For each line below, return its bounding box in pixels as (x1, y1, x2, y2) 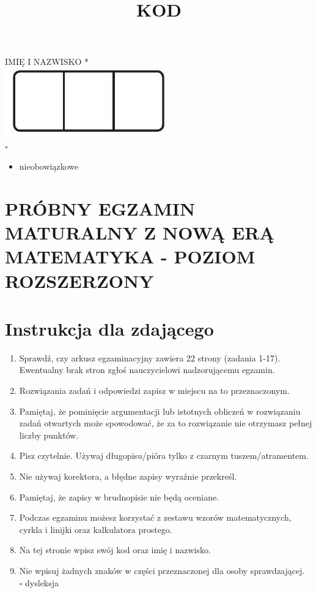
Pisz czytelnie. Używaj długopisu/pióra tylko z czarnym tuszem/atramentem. (19, 449, 309, 462)
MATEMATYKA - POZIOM (5, 244, 255, 269)
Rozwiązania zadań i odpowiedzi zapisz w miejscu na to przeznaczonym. (19, 384, 290, 396)
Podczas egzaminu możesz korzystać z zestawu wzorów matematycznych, (19, 511, 292, 524)
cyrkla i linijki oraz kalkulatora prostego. (19, 523, 172, 535)
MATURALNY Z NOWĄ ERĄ (5, 220, 274, 245)
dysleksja (25, 576, 59, 589)
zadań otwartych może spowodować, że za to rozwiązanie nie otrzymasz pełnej (19, 417, 312, 429)
